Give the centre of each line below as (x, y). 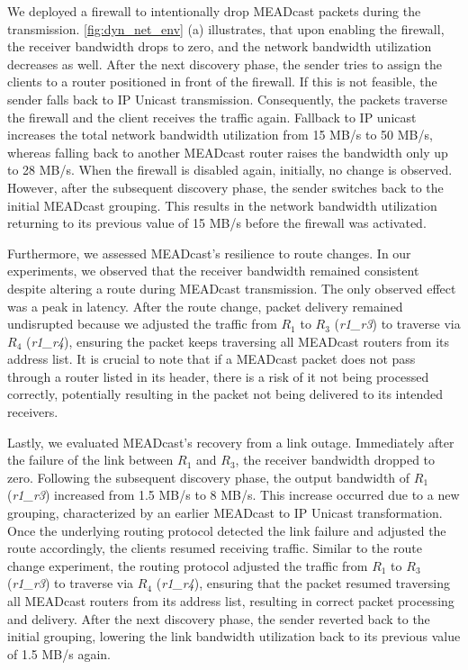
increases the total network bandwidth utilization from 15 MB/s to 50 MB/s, (220, 135)
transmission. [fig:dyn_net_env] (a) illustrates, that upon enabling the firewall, (226, 28)
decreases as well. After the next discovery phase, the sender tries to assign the (225, 63)
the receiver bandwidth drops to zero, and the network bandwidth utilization (220, 46)
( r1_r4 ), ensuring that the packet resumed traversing (303, 583)
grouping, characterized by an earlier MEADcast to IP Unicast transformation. (225, 513)
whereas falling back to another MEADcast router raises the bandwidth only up (228, 152)
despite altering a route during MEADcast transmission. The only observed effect (232, 288)
